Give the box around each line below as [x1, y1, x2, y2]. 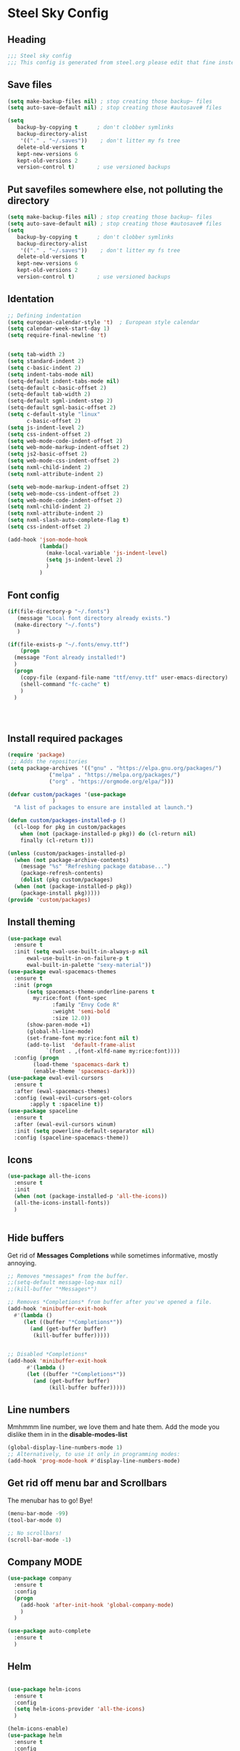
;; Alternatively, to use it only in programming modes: [7, 1451, 181, 1458]
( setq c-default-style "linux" [7, 411, 101, 418]
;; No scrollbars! [7, 1530, 62, 1537]
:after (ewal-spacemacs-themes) [14, 1088, 111, 1095]
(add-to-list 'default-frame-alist [26, 1041, 136, 1048]
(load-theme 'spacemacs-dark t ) [33, 1061, 130, 1068]
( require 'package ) [7, 751, 66, 758]
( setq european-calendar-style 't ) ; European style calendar [7, 318, 200, 326]
